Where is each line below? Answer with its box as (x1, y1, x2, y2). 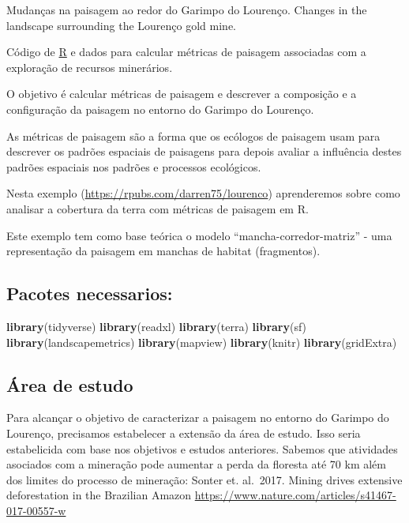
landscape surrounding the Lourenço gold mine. (6, 17, 237, 33)
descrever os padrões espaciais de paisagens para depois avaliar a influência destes (6, 143, 402, 160)
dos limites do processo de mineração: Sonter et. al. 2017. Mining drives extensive (6, 471, 403, 487)
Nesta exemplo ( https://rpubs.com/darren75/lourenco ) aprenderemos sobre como (6, 185, 400, 201)
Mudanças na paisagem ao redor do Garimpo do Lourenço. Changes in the (6, 2, 367, 17)
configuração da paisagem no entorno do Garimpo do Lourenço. (6, 100, 314, 117)
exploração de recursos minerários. (6, 58, 173, 75)
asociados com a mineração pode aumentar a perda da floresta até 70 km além (6, 456, 386, 472)
